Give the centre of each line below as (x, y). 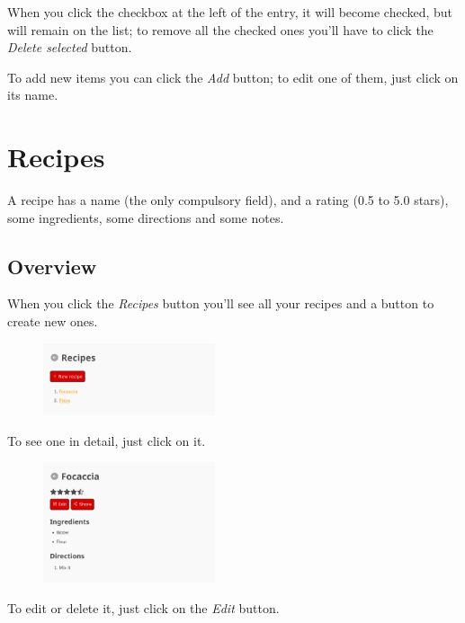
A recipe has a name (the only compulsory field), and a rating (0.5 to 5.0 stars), (228, 200)
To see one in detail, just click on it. (107, 440)
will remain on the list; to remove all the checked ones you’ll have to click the (220, 29)
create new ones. (53, 321)
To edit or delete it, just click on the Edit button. (143, 607)
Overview (52, 266)
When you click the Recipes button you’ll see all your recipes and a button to (221, 303)
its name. (33, 95)
